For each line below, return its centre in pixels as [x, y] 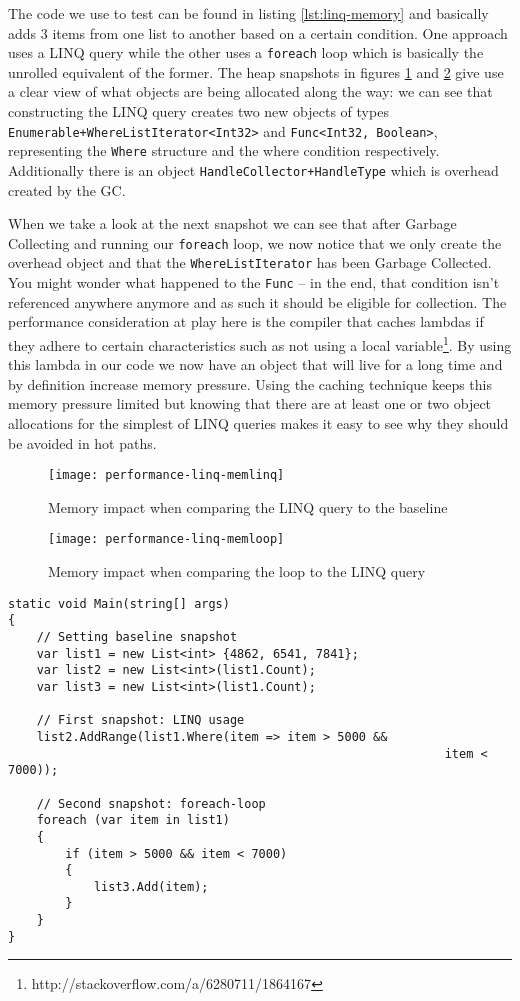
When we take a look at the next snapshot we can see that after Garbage [232, 223]
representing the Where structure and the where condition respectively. [224, 150]
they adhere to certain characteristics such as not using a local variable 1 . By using [260, 343]
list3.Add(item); [151, 886]
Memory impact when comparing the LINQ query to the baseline [248, 506]
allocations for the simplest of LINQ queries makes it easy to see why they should [258, 422]
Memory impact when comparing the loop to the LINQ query [237, 571]
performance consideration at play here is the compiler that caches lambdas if [246, 321]
